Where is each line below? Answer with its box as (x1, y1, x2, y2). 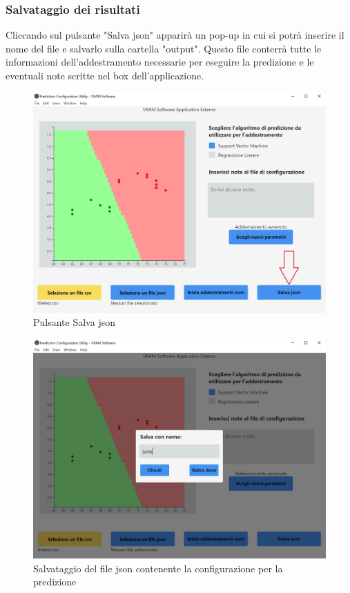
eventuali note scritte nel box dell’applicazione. (6, 68, 204, 82)
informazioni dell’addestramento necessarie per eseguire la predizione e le (6, 55, 314, 69)
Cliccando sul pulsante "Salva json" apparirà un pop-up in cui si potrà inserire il (6, 28, 344, 42)
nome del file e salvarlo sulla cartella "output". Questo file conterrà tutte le (6, 41, 322, 55)
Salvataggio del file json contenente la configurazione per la (33, 561, 283, 575)
